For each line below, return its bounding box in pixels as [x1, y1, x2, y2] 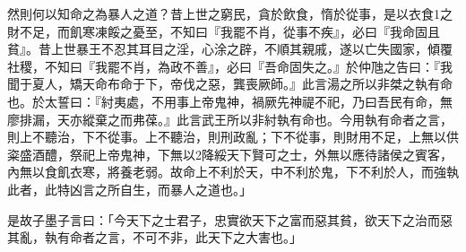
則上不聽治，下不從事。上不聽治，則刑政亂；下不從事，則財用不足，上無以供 [7, 127, 459, 146]
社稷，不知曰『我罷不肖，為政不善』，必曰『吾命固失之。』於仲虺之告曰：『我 [7, 56, 453, 75]
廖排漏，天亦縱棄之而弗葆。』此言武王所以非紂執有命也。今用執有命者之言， [7, 109, 453, 128]
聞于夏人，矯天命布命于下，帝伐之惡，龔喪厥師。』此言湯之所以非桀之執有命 [7, 74, 453, 93]
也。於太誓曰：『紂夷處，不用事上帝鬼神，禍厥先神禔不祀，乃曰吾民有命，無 [7, 91, 453, 110]
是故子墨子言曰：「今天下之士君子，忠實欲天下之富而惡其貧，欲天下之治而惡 [7, 210, 453, 229]
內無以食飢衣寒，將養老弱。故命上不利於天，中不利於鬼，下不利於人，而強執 [7, 162, 459, 181]
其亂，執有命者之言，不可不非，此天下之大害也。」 [7, 228, 302, 247]
